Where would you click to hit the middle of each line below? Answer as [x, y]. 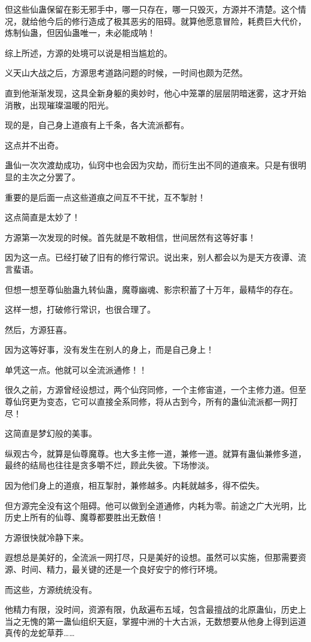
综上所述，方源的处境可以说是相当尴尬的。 [89, 52]
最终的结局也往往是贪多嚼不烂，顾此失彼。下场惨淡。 [109, 465]
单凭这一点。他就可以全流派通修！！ [76, 369]
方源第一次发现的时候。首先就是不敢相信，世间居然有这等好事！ [130, 237]
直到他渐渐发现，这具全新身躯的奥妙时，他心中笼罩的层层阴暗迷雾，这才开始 [155, 93]
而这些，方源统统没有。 [51, 589]
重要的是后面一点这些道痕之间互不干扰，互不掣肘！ [105, 197]
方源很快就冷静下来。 [47, 537]
